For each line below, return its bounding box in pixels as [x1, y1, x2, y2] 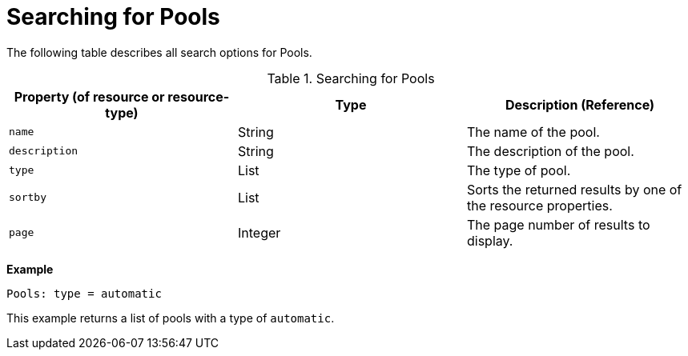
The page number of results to [466, 216, 650, 233]
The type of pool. [466, 162, 571, 178]
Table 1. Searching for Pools [267, 70, 435, 86]
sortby [9, 191, 46, 204]
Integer [237, 224, 281, 241]
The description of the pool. [466, 142, 634, 159]
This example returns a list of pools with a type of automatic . [6, 310, 335, 325]
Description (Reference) [505, 96, 654, 113]
